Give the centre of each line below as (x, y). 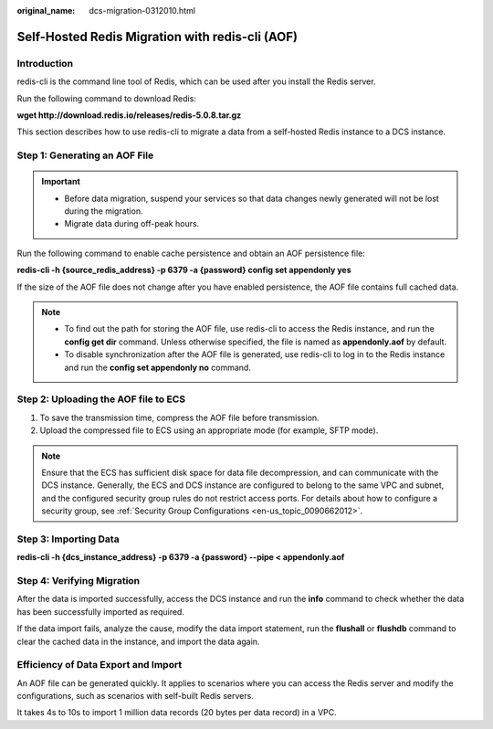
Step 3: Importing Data (68, 539)
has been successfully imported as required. (100, 611)
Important (61, 182)
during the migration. (104, 211)
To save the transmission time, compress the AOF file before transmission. (179, 417)
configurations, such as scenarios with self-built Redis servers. (136, 696)
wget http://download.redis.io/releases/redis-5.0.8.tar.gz (129, 115)
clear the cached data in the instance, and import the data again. (138, 641)
